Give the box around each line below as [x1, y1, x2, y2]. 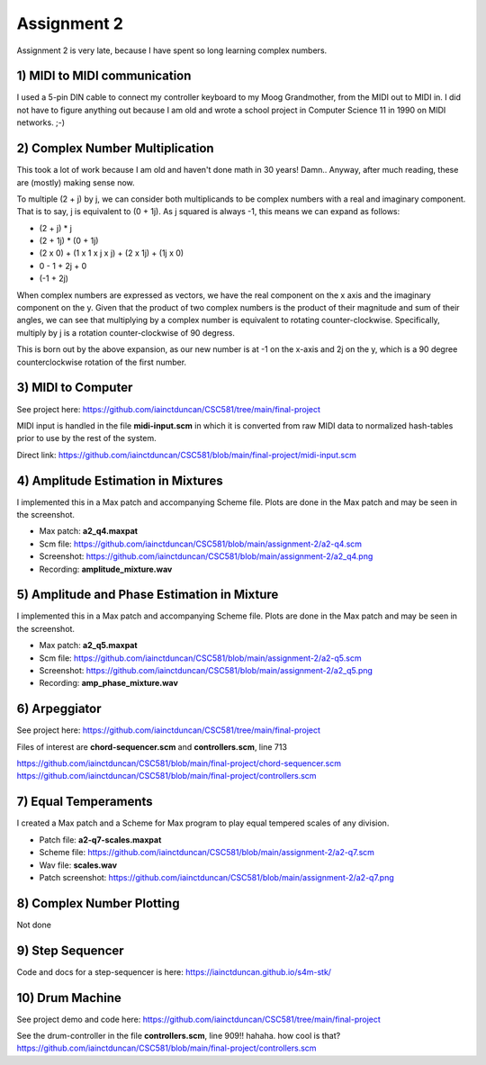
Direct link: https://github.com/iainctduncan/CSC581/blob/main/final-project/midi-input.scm [16, 449, 357, 460]
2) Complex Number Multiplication [16, 140, 215, 157]
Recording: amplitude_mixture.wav [39, 564, 173, 574]
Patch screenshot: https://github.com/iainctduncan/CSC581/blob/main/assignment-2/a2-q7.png [39, 871, 395, 882]
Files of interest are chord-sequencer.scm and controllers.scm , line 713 [16, 741, 288, 752]
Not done [16, 919, 51, 930]
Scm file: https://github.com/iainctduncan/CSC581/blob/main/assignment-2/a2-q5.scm [39, 653, 362, 663]
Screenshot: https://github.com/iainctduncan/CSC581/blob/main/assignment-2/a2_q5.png [39, 665, 373, 676]
